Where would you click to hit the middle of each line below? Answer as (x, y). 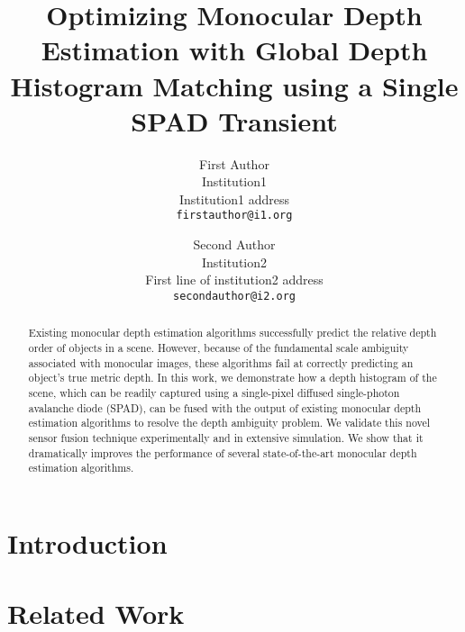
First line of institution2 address (234, 280)
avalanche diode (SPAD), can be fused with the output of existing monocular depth (225, 407)
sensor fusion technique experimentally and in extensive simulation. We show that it (226, 437)
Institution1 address (234, 199)
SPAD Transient (234, 120)
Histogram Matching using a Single (234, 85)
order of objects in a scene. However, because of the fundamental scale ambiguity (219, 348)
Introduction (87, 542)
